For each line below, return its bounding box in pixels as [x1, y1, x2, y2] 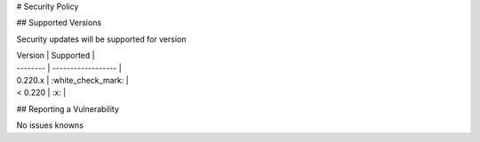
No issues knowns [16, 120, 84, 130]
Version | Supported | [16, 50, 95, 61]
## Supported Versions [16, 18, 102, 28]
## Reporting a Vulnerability [16, 103, 120, 114]
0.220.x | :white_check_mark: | [16, 75, 129, 85]
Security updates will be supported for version [16, 34, 187, 44]
